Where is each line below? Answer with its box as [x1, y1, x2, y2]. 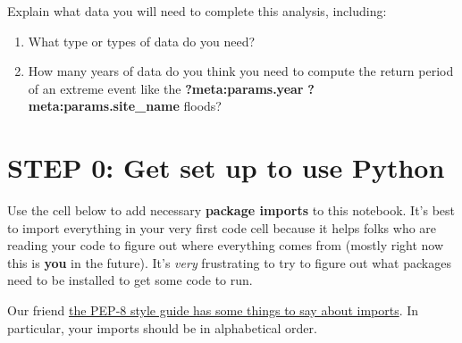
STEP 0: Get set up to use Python [7, 149, 445, 186]
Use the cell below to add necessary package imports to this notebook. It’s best [7, 201, 456, 220]
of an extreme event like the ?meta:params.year [28, 79, 304, 97]
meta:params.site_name [28, 96, 180, 115]
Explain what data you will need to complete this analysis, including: [7, 2, 387, 20]
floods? [183, 96, 222, 115]
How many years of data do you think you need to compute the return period [28, 62, 454, 80]
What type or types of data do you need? [28, 31, 256, 50]
